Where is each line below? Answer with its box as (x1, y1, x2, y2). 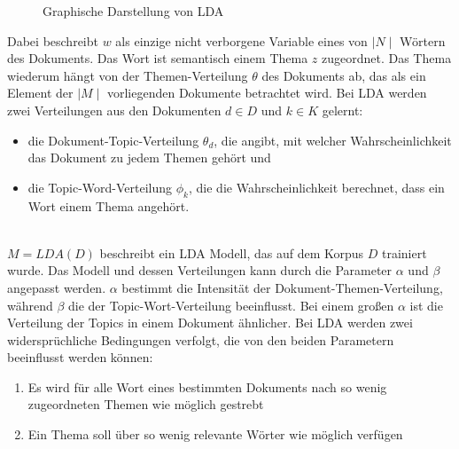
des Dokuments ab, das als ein (261, 66, 426, 84)
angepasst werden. (7, 278, 106, 296)
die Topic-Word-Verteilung (27, 177, 173, 196)
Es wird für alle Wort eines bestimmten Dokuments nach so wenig (27, 377, 387, 396)
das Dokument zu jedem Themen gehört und (27, 148, 271, 167)
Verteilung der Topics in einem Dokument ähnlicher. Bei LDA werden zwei (7, 313, 413, 332)
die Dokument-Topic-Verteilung (27, 130, 199, 149)
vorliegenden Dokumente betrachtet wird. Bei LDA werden (106, 83, 427, 102)
